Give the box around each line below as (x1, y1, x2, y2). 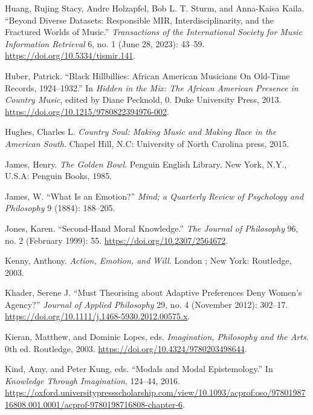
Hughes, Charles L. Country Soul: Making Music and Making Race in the (5, 125, 277, 138)
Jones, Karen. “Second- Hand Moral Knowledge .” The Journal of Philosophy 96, (5, 221, 298, 234)
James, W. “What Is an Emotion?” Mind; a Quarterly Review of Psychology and (5, 189, 304, 202)
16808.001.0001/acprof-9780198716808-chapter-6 (5, 398, 183, 411)
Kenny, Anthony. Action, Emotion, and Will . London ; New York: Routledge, (5, 254, 292, 267)
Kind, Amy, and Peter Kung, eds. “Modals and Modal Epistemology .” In (5, 362, 273, 375)
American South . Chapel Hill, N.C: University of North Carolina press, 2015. (5, 137, 289, 149)
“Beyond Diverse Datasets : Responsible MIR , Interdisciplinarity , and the (5, 13, 274, 26)
